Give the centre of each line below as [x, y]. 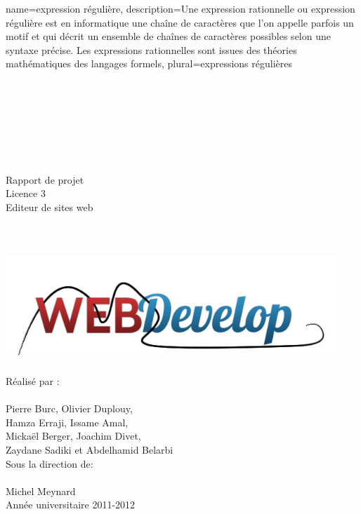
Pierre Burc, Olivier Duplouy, [69, 408]
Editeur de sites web [50, 207]
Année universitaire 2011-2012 [71, 505]
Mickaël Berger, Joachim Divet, [73, 436]
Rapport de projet [45, 179]
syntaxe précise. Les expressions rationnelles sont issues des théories [151, 49]
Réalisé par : [33, 380]
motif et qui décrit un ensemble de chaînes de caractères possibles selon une [168, 36]
